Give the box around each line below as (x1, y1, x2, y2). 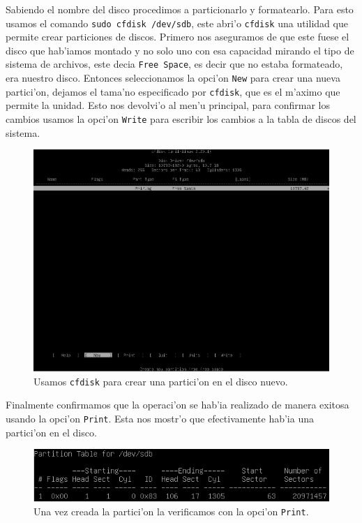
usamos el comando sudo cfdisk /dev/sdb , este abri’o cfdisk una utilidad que (6, 15, 348, 30)
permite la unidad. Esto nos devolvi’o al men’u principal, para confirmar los (6, 98, 331, 112)
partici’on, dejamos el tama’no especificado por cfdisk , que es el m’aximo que (6, 84, 340, 98)
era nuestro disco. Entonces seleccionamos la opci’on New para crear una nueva (6, 71, 340, 85)
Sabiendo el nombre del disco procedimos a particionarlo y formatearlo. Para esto (6, 2, 354, 16)
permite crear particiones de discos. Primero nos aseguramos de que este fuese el (6, 29, 349, 44)
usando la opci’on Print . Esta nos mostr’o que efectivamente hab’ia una (6, 411, 314, 425)
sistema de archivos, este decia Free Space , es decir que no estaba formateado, (6, 57, 343, 71)
